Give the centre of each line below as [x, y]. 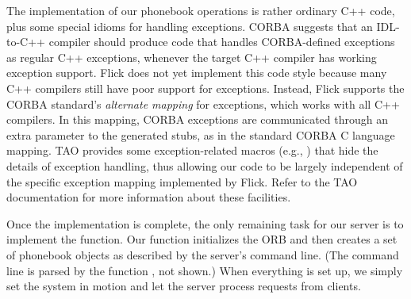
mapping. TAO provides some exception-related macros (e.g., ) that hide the [192, 150]
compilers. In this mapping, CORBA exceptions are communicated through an [198, 119]
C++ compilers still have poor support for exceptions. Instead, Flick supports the [205, 88]
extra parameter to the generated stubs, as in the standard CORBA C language [201, 134]
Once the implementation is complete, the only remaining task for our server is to [205, 223]
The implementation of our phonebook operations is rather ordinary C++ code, [201, 10]
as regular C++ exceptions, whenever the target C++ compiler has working [192, 57]
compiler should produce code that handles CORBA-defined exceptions [222, 42]
